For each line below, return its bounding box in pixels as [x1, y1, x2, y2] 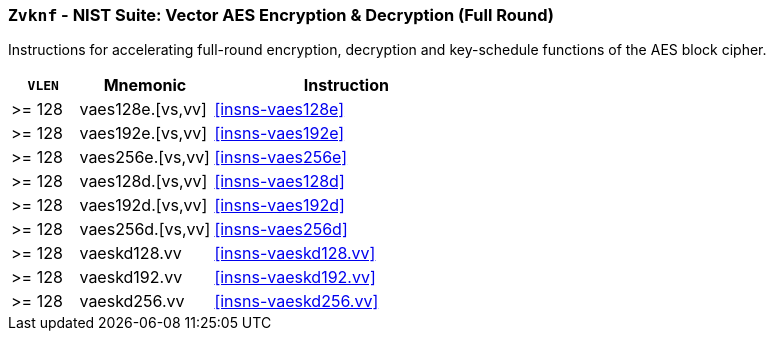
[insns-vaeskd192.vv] [214, 267, 376, 288]
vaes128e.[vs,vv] [79, 99, 207, 120]
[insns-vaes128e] [214, 99, 345, 120]
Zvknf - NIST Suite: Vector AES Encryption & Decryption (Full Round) [8, 5, 554, 25]
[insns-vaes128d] [214, 171, 345, 192]
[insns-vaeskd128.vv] [214, 243, 376, 264]
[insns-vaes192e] [214, 123, 345, 144]
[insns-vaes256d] [214, 219, 348, 240]
